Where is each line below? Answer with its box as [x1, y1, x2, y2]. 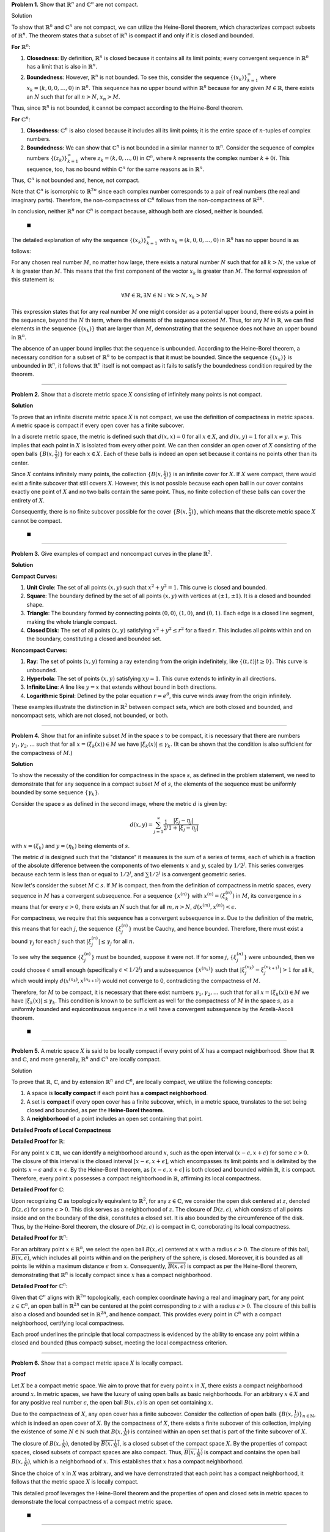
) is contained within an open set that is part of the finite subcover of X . [127, 1428, 307, 1435]
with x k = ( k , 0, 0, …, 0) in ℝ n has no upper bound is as [159, 236, 299, 245]
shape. [26, 601, 44, 608]
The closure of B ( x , [11, 1439, 61, 1447]
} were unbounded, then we [243, 953, 315, 960]
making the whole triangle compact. [26, 618, 117, 625]
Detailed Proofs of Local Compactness [11, 1126, 111, 1134]
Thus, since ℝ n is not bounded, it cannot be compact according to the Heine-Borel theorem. [11, 104, 244, 112]
